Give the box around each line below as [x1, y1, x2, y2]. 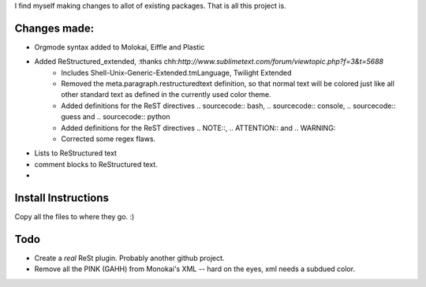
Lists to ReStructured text [34, 148, 118, 158]
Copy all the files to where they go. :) [14, 212, 135, 222]
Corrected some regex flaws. [61, 134, 156, 143]
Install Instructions [14, 192, 110, 205]
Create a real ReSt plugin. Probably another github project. [34, 253, 225, 263]
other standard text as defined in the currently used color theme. [61, 90, 271, 99]
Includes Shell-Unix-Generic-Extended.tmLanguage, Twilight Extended [61, 68, 292, 77]
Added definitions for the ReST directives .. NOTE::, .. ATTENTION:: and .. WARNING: [61, 123, 336, 132]
